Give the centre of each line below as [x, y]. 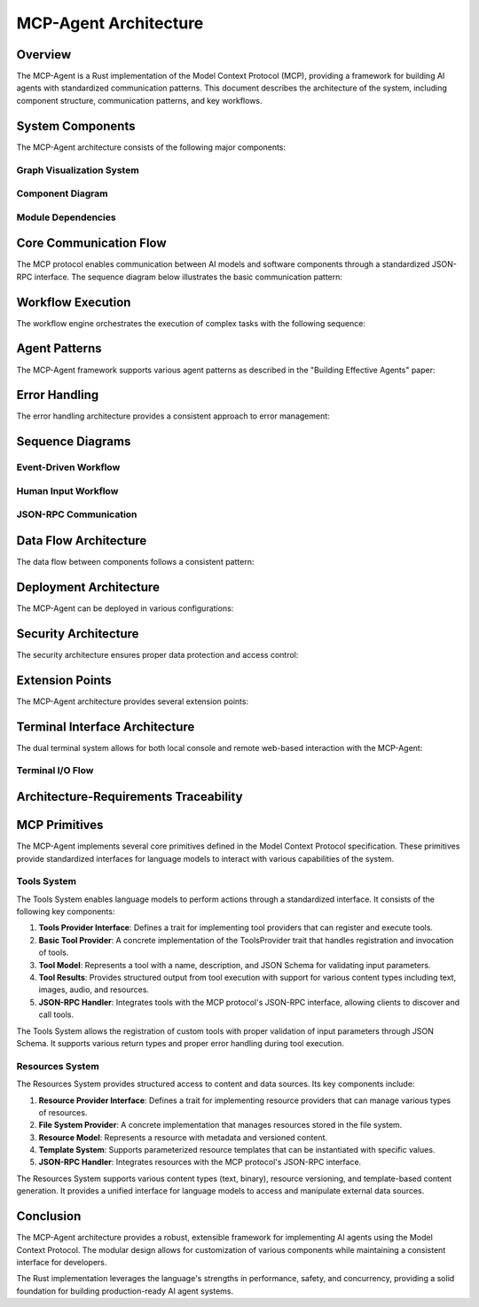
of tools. [54, 952]
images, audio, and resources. [94, 990]
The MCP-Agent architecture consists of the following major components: [151, 147]
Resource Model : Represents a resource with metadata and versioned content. [183, 1137]
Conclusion [49, 1216]
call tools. [56, 1014]
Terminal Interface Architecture [106, 727]
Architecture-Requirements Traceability [130, 797]
